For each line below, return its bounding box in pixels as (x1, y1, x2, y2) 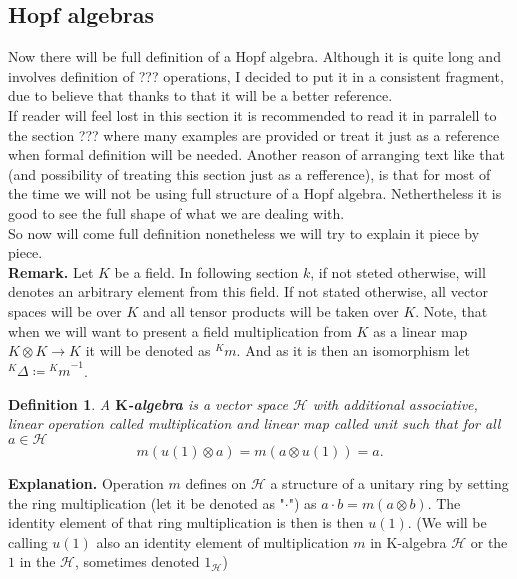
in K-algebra (370, 531, 447, 552)
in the (19, 551, 56, 572)
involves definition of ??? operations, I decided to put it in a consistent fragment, (8, 65, 504, 86)
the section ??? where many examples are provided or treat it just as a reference (8, 124, 500, 145)
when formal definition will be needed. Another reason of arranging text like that (8, 144, 505, 165)
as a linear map (373, 320, 468, 341)
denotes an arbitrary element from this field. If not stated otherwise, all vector (8, 281, 489, 302)
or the (470, 531, 508, 552)
